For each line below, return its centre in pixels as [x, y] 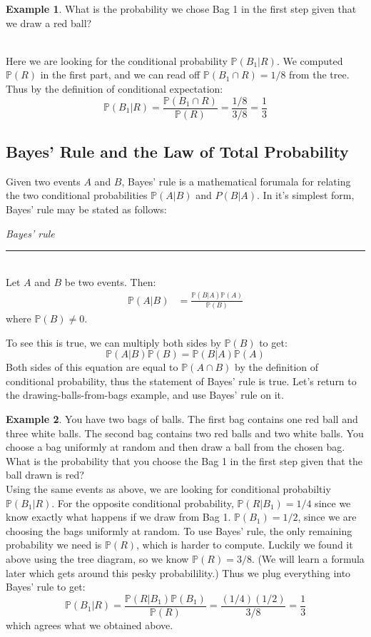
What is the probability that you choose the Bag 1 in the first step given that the [184, 460]
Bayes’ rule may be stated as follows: [86, 209]
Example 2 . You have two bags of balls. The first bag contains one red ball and [182, 419]
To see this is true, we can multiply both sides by [113, 342]
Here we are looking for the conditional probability [117, 60]
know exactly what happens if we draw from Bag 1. [118, 517]
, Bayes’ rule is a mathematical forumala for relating [236, 181]
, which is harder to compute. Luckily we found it [245, 545]
